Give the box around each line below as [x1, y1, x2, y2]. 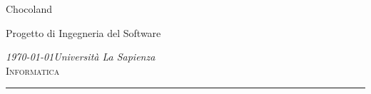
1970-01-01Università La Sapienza [6, 49, 156, 64]
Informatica [6, 63, 60, 78]
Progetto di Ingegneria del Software [6, 25, 161, 40]
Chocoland [6, 1, 52, 16]
